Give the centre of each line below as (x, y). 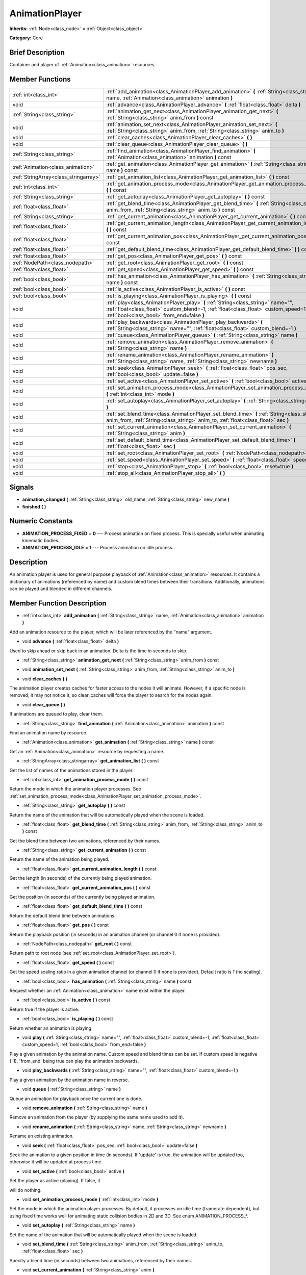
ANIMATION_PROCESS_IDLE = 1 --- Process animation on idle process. (98, 548)
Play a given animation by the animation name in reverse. (69, 1080)
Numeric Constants (41, 521)
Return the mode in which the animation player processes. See (75, 789)
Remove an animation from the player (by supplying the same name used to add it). (97, 1117)
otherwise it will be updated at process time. (56, 1162)
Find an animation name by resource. (48, 733)
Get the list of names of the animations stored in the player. (71, 770)
